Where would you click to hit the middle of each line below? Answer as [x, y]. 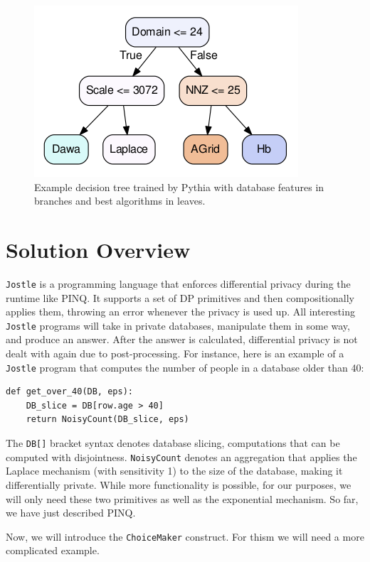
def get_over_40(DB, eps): [69, 392]
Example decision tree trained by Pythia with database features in [179, 187]
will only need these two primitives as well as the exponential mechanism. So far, [182, 498]
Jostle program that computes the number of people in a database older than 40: [185, 367]
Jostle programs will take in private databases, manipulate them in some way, [178, 325]
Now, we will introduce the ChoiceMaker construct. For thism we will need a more [185, 536]
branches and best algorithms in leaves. [120, 201]
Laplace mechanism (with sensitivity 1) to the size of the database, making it [174, 471]
